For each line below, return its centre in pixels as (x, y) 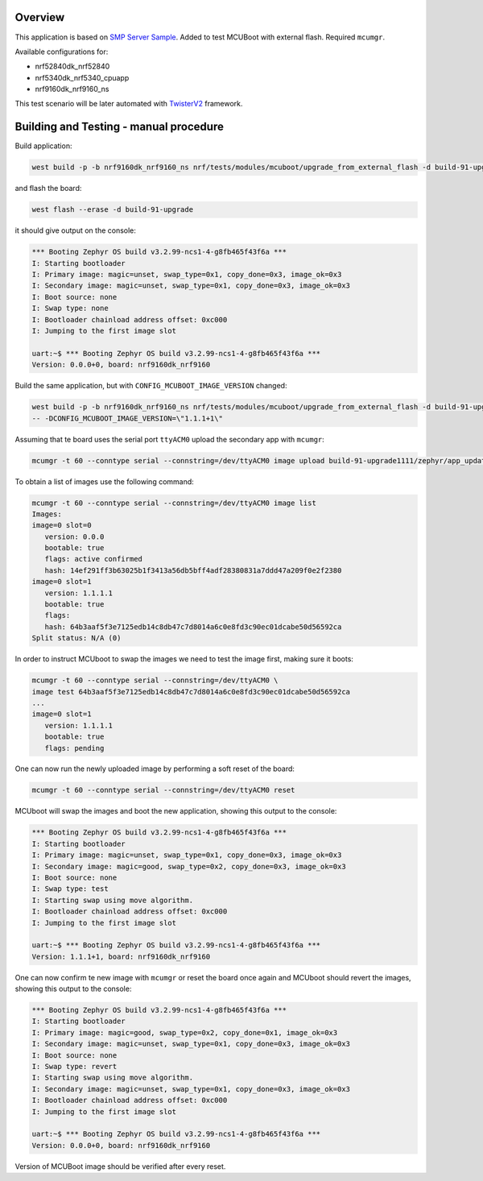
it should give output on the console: (76, 230)
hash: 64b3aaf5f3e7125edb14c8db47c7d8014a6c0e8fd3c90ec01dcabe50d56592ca (193, 627)
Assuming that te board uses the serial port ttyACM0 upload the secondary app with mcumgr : (170, 439)
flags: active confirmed (93, 559)
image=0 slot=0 (62, 525)
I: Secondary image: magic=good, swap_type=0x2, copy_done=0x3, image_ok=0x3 (189, 866)
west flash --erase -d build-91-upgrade (112, 210)
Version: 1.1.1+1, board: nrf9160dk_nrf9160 (121, 956)
